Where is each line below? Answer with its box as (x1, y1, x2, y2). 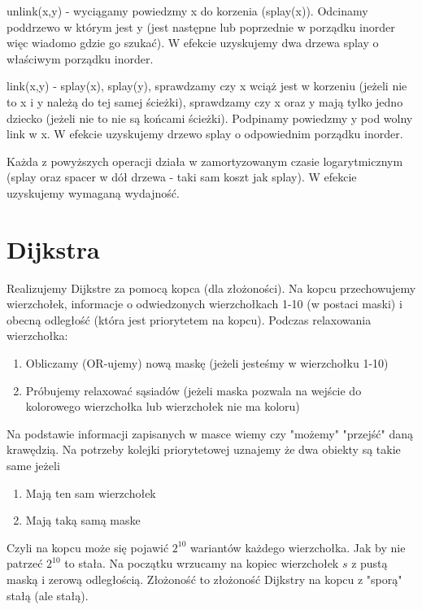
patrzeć (7, 555, 43, 572)
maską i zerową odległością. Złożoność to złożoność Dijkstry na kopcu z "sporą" (7, 570, 402, 587)
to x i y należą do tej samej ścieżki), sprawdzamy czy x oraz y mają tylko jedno (7, 93, 403, 110)
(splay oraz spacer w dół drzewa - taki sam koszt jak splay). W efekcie (7, 168, 357, 185)
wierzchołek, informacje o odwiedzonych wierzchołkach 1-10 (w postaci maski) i (7, 295, 402, 312)
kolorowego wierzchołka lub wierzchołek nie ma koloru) (25, 398, 300, 415)
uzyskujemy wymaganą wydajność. (7, 184, 180, 201)
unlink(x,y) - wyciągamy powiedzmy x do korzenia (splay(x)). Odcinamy (7, 2, 368, 19)
